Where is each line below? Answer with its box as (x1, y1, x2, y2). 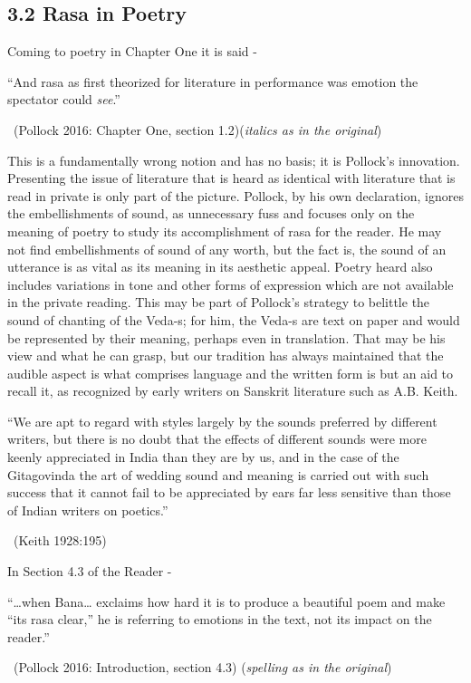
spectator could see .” (7, 90, 120, 109)
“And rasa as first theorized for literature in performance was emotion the (7, 72, 418, 91)
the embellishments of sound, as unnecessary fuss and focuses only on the (7, 204, 415, 223)
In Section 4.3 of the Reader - (7, 562, 172, 581)
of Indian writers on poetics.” (7, 500, 168, 519)
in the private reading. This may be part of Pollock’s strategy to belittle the (7, 293, 430, 312)
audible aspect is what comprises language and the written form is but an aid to (7, 363, 454, 382)
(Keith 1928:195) (13, 531, 107, 550)
